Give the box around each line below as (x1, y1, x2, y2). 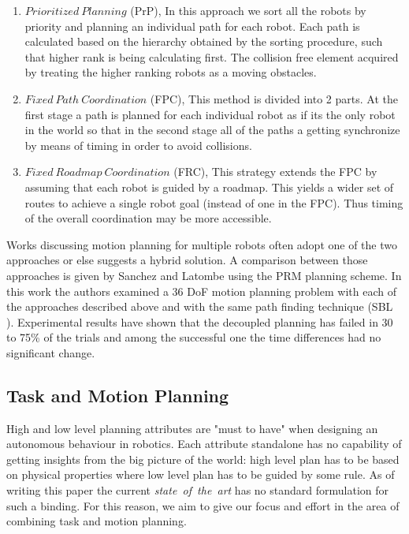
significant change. (6, 344, 95, 360)
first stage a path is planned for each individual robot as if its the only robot (24, 106, 396, 122)
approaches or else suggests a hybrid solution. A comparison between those (6, 252, 368, 268)
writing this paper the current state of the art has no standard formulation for (6, 482, 389, 499)
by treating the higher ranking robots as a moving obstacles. (24, 64, 317, 80)
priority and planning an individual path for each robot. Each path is (24, 17, 360, 34)
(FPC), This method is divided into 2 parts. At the (150, 90, 398, 106)
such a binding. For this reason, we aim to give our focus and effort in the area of (6, 497, 400, 513)
